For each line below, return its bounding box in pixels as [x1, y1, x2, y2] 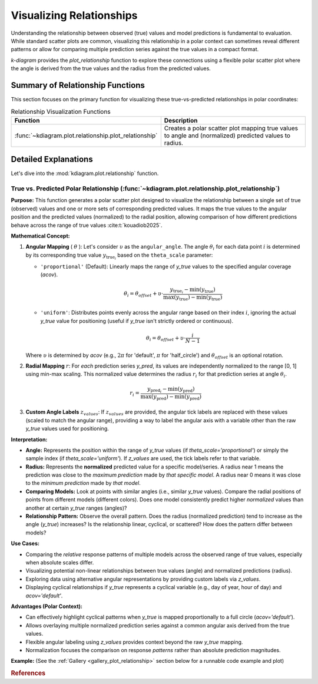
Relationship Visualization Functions [11, 107, 111, 115]
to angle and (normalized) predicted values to [164, 131, 291, 140]
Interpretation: [11, 436, 48, 443]
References [11, 669, 46, 678]
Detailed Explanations [11, 154, 94, 164]
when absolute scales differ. [25, 559, 94, 566]
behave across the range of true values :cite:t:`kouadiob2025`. [11, 222, 163, 229]
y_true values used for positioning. [25, 425, 109, 432]
